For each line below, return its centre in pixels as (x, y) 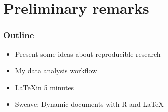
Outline (19, 35)
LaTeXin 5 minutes (45, 87)
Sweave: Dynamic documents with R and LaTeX (89, 104)
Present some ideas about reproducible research (88, 54)
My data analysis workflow (56, 70)
